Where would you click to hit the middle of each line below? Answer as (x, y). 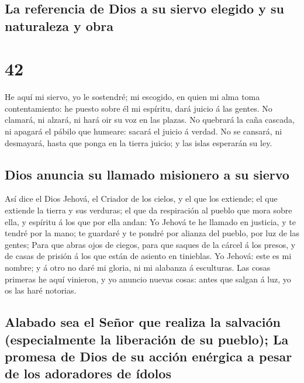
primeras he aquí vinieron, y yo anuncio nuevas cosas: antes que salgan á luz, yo (148, 279)
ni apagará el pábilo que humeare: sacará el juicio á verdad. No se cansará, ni (144, 131)
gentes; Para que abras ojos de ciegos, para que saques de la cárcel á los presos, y (150, 244)
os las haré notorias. (41, 290)
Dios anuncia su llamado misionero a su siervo (147, 174)
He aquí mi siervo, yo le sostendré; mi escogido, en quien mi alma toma (132, 97)
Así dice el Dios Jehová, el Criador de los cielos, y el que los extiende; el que (141, 199)
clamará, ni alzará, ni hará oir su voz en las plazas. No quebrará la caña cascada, (150, 120)
